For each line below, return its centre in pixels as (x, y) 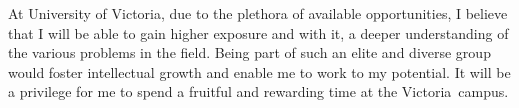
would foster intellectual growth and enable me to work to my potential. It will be (259, 71)
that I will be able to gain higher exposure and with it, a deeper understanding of (258, 32)
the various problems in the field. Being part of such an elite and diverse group (249, 52)
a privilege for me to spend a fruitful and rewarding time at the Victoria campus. (258, 91)
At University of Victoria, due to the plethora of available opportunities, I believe (258, 13)
